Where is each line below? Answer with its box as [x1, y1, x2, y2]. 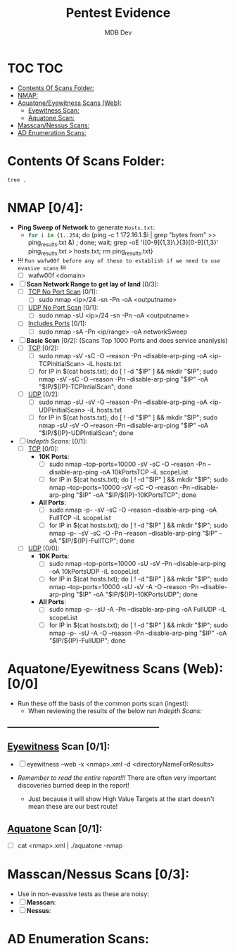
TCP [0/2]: [27, 344, 58, 352]
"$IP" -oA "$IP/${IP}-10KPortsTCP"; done [76, 491, 197, 499]
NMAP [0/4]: [7, 199, 84, 215]
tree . [7, 176, 27, 184]
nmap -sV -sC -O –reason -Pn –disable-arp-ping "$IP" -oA [38, 374, 209, 383]
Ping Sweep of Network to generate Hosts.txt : [17, 223, 155, 232]
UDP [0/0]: [27, 544, 60, 553]
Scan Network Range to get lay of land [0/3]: [26, 280, 159, 289]
